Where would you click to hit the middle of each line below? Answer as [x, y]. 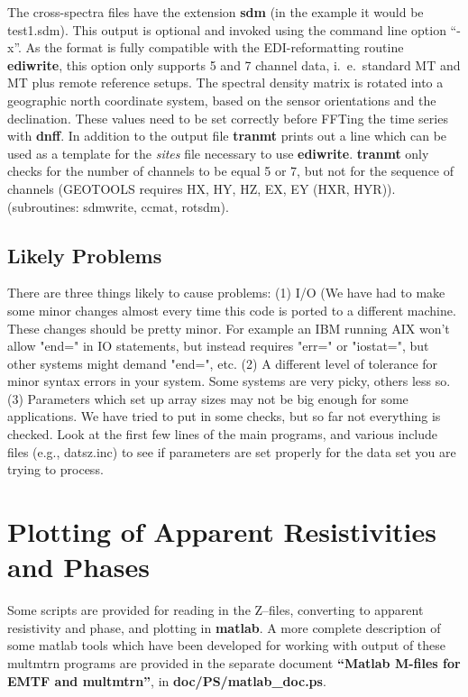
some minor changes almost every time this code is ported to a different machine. [232, 310]
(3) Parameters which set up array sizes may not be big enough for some [208, 398]
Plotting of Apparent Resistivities [222, 532]
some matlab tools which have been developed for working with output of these [227, 645]
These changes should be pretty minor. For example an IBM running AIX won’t [229, 328]
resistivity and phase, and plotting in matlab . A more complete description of [224, 627]
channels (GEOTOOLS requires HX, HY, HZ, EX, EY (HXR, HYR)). [202, 188]
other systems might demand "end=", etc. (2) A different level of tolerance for [223, 363]
